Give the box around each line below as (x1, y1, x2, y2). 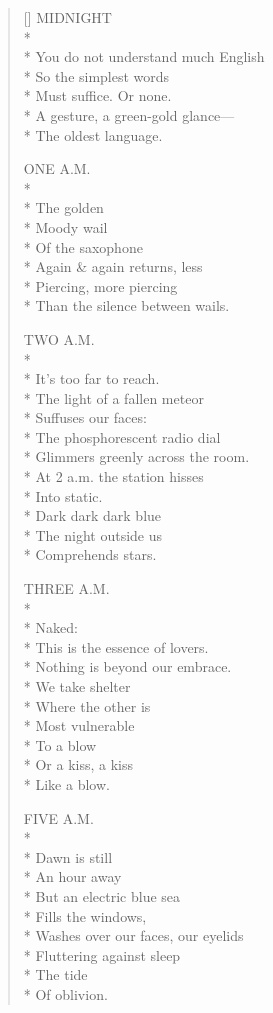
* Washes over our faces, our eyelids (23, 925, 244, 946)
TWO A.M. (23, 328, 95, 349)
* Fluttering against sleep (23, 944, 181, 965)
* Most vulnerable (23, 715, 135, 736)
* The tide (23, 964, 88, 985)
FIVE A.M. (23, 807, 94, 828)
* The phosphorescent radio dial (23, 426, 221, 447)
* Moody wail (23, 216, 108, 237)
